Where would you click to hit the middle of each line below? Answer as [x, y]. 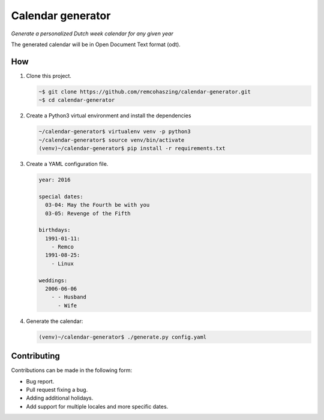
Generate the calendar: [55, 321]
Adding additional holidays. [60, 398]
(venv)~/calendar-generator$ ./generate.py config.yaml [123, 337]
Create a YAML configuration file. [67, 164]
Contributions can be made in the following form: [71, 370]
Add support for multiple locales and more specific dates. [97, 406]
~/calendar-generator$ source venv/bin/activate [112, 140]
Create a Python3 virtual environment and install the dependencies [109, 116]
